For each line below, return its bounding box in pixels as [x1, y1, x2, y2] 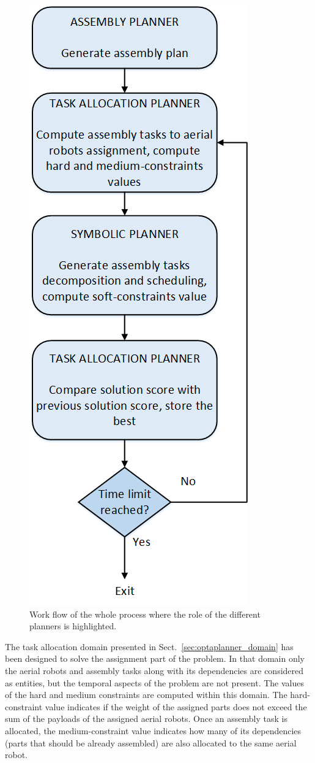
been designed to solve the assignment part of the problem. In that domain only [5, 652, 305, 665]
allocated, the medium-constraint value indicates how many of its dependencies [5, 724, 302, 737]
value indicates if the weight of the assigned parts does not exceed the [45, 700, 307, 713]
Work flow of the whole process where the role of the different [29, 607, 261, 620]
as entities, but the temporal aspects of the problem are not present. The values [5, 676, 305, 689]
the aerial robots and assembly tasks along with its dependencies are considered [5, 664, 304, 677]
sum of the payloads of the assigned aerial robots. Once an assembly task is [5, 712, 287, 725]
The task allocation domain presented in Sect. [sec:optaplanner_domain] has [5, 640, 294, 653]
